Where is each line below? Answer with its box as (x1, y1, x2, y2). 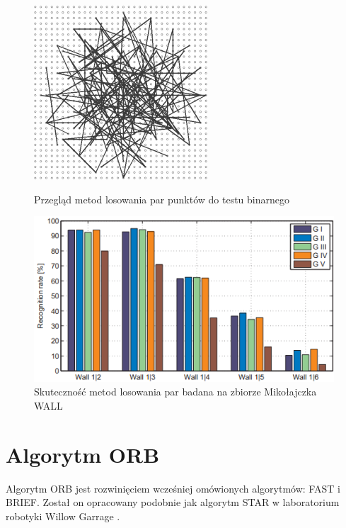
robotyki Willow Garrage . (6, 508, 120, 523)
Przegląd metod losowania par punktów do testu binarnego (34, 191, 289, 206)
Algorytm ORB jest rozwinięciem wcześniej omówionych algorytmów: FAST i (6, 481, 340, 495)
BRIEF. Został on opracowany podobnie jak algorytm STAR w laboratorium (6, 495, 340, 510)
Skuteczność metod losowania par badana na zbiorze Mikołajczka (34, 384, 317, 399)
